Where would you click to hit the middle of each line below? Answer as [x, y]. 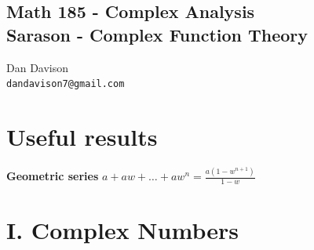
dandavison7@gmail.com [66, 84]
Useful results [82, 137]
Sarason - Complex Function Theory [157, 34]
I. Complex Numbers [122, 230]
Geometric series [53, 176]
